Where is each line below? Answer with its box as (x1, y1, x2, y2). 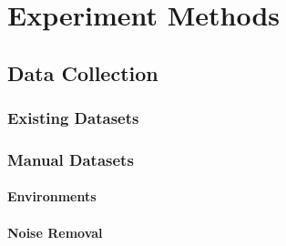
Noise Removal (7, 222, 103, 241)
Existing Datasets (7, 107, 139, 129)
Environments (7, 187, 97, 206)
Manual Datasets (7, 148, 134, 170)
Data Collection (7, 58, 158, 87)
